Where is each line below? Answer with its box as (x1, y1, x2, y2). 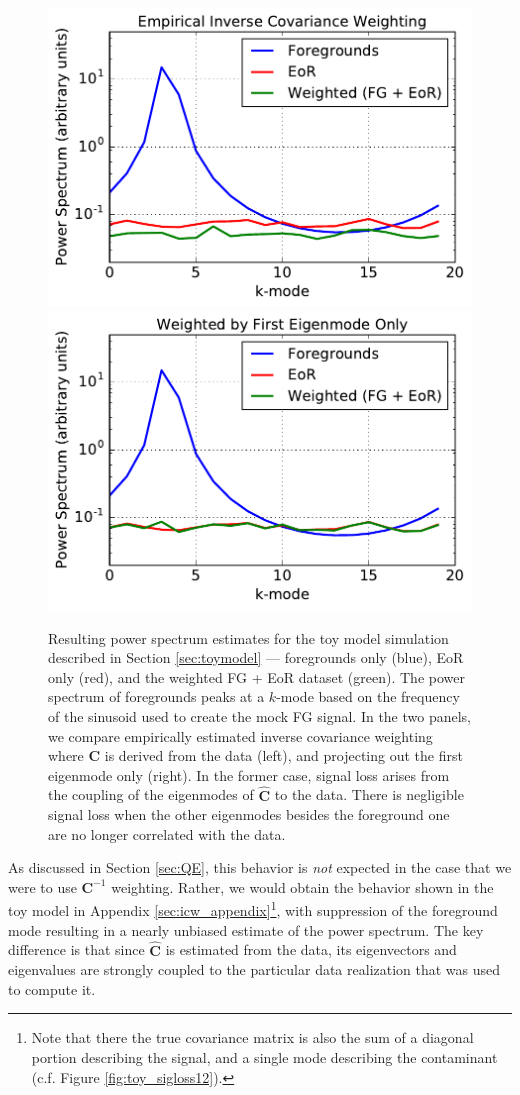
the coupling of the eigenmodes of (48, 784, 254, 805)
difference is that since (8, 939, 145, 960)
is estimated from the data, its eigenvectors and (165, 939, 457, 960)
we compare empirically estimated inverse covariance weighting (48, 725, 433, 746)
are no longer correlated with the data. (48, 823, 286, 844)
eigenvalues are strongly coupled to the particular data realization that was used (8, 959, 501, 980)
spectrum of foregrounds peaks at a (48, 686, 265, 707)
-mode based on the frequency (276, 686, 460, 707)
